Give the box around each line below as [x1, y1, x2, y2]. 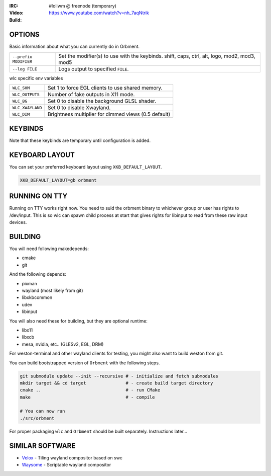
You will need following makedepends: [9, 246, 89, 252]
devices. [9, 219, 27, 225]
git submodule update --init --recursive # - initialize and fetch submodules [20, 373, 218, 379]
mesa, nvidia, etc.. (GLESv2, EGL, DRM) [22, 341, 104, 347]
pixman [22, 280, 38, 286]
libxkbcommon [22, 294, 53, 300]
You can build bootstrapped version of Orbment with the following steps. [9, 360, 160, 366]
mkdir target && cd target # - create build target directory [20, 380, 213, 386]
